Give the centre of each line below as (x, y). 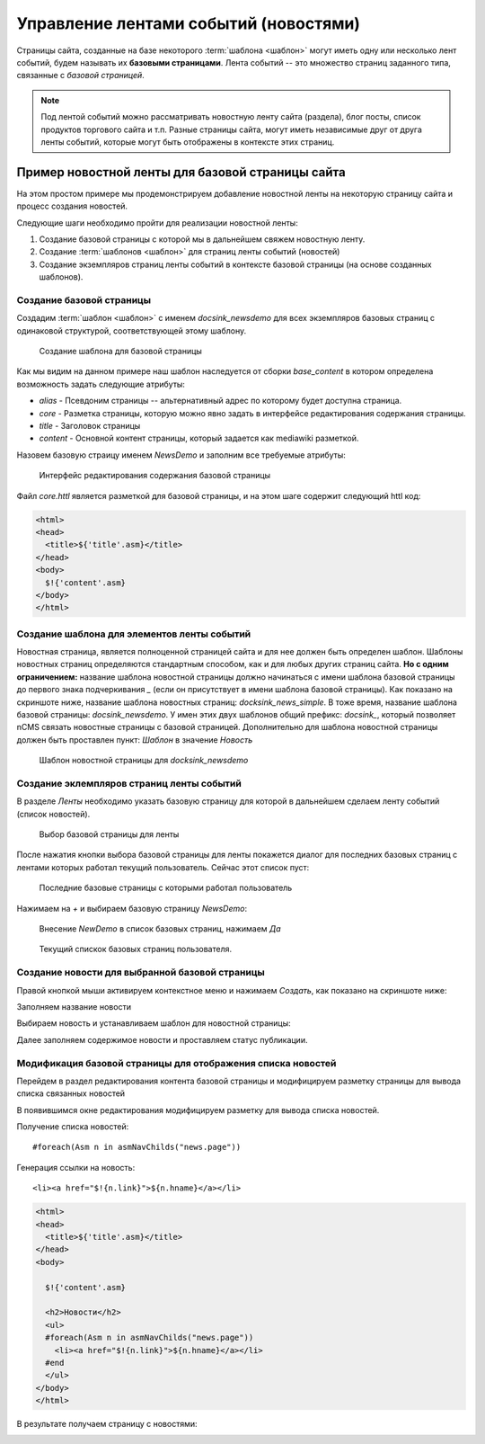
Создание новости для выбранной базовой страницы (141, 973)
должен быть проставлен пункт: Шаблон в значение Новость (135, 740)
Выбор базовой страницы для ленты (109, 834)
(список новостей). (53, 814)
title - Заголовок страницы (90, 426)
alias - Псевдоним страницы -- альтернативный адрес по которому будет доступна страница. (220, 401)
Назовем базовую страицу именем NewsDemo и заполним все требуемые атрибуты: (181, 455)
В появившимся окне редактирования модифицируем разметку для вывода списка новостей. (198, 1110)
